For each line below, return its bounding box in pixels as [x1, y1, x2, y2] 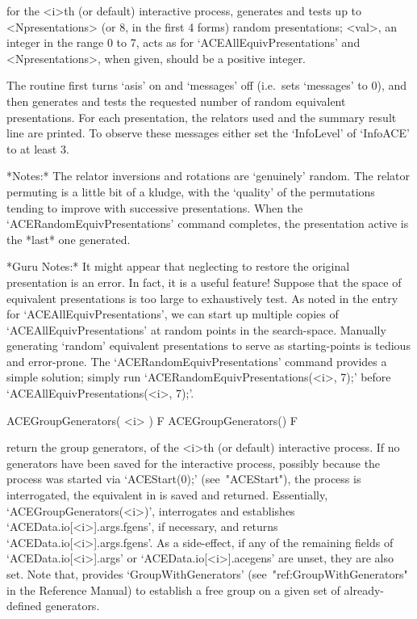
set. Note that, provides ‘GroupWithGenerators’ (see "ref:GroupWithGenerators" [6, 566, 408, 582]
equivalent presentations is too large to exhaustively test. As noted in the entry [6, 289, 398, 306]
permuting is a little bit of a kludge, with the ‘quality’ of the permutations [6, 183, 375, 200]
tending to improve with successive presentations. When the [6, 199, 303, 216]
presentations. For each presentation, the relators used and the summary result [6, 108, 397, 125]
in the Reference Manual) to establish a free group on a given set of [6, 581, 340, 598]
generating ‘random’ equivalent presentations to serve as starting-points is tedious [6, 337, 411, 354]
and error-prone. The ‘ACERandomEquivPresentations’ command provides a [6, 352, 387, 369]
